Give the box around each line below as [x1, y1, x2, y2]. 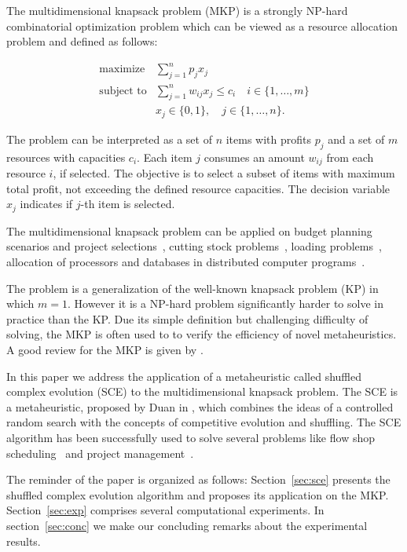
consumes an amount [203, 148, 305, 165]
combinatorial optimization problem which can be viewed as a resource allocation [6, 17, 398, 34]
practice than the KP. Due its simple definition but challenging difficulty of [6, 310, 368, 327]
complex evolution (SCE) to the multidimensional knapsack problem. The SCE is [6, 383, 398, 400]
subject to [99, 85, 147, 97]
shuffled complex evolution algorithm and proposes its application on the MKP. [6, 486, 389, 503]
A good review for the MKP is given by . [6, 341, 203, 357]
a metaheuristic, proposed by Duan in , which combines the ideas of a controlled [6, 398, 394, 415]
